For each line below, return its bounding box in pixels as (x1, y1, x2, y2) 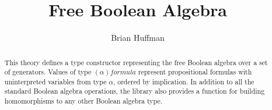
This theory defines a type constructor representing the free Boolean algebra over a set (4, 57, 268, 67)
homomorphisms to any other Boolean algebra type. (4, 96, 163, 106)
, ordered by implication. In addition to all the (113, 76, 254, 86)
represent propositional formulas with (138, 67, 252, 77)
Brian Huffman (111, 31, 165, 44)
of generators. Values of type (4, 67, 92, 77)
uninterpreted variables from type (4, 76, 107, 86)
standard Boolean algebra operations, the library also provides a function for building (4, 86, 265, 96)
